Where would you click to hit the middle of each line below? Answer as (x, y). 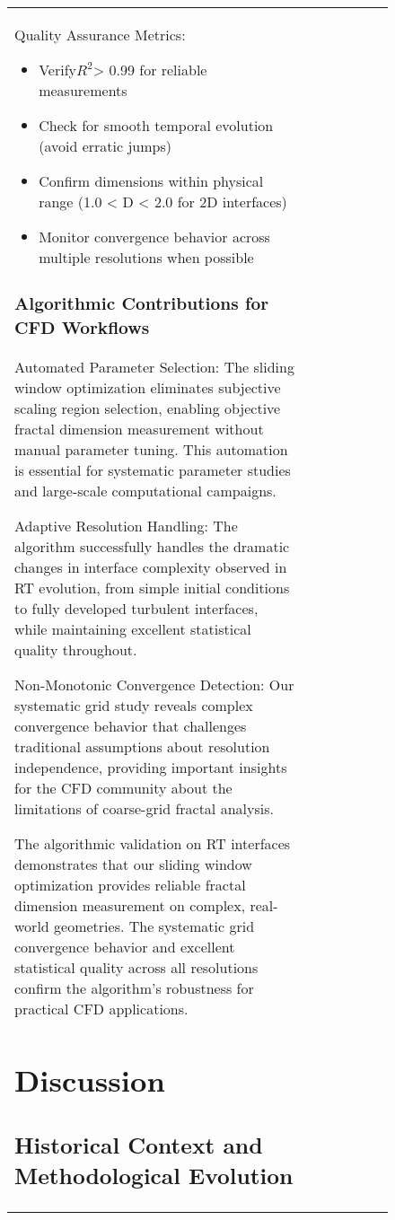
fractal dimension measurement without (139, 428)
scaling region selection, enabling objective (148, 408)
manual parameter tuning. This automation (151, 449)
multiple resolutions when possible (146, 257)
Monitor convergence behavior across (154, 237)
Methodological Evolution (154, 1176)
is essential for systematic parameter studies (153, 470)
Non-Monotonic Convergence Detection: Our (154, 684)
